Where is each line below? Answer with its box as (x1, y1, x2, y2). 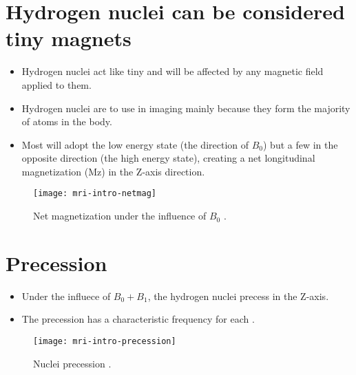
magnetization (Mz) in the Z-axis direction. (21, 164, 205, 178)
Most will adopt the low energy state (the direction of (21, 137, 249, 151)
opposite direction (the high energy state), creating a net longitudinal (21, 151, 315, 165)
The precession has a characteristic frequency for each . (21, 312, 255, 326)
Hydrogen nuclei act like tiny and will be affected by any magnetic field (21, 64, 324, 78)
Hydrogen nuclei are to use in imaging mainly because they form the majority (21, 100, 350, 115)
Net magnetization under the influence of (33, 208, 207, 223)
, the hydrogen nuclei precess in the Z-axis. (147, 288, 329, 303)
